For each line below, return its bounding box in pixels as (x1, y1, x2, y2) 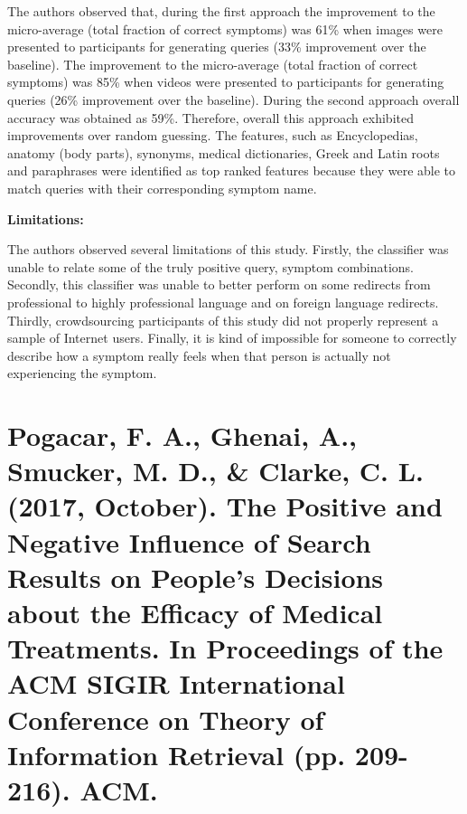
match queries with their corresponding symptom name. (7, 178, 317, 197)
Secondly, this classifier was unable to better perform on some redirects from (7, 275, 431, 294)
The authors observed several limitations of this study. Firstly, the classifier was (7, 240, 449, 259)
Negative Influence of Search (7, 523, 371, 560)
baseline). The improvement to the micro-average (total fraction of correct (7, 54, 418, 73)
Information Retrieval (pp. (7, 735, 346, 772)
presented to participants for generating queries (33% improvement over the (7, 37, 426, 56)
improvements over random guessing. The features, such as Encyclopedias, (7, 126, 418, 145)
